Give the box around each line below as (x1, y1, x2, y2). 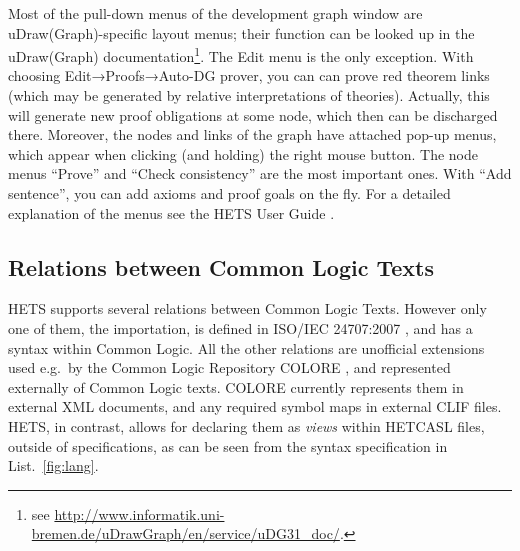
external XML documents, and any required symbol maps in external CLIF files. (8, 396, 502, 417)
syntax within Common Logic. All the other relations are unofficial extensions (8, 337, 485, 358)
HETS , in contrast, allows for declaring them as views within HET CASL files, (8, 415, 485, 436)
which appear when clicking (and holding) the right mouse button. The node (8, 143, 478, 164)
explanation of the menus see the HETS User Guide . (8, 202, 335, 223)
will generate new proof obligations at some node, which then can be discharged (8, 104, 498, 125)
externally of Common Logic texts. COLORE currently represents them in (8, 376, 464, 397)
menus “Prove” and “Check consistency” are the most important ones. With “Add (8, 163, 512, 184)
